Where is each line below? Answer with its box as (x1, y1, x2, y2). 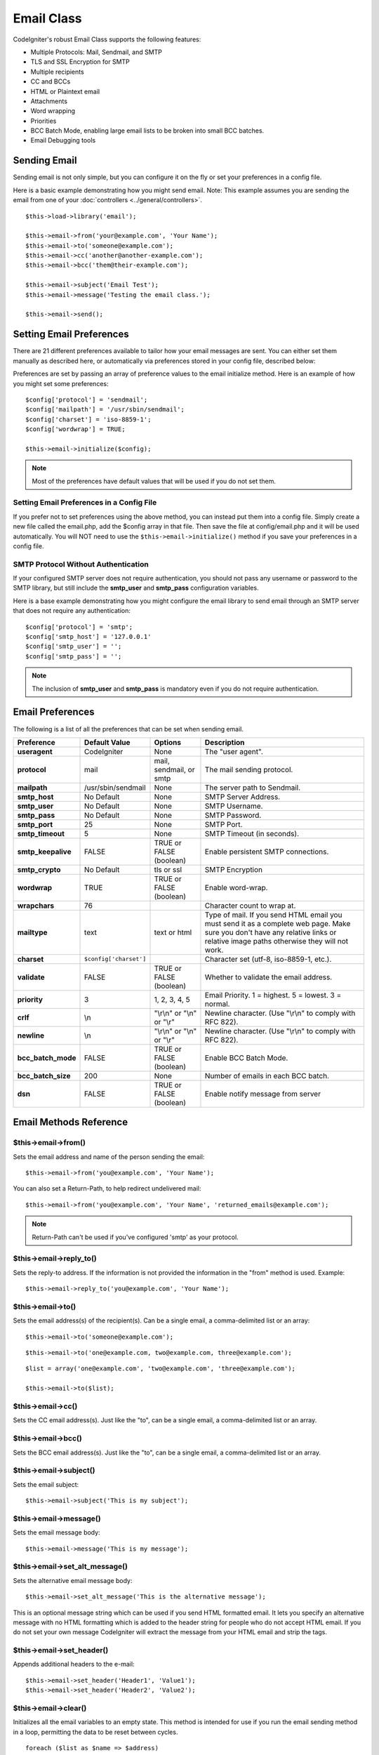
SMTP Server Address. (204, 792, 281, 802)
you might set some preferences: (13, 379, 109, 388)
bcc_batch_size (17, 1071, 71, 1080)
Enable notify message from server (204, 1089, 321, 1099)
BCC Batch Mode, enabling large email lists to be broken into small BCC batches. (30, 126, 265, 135)
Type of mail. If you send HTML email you (204, 910, 343, 920)
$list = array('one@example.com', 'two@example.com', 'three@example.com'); (25, 1365, 296, 1372)
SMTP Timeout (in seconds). (204, 828, 300, 838)
